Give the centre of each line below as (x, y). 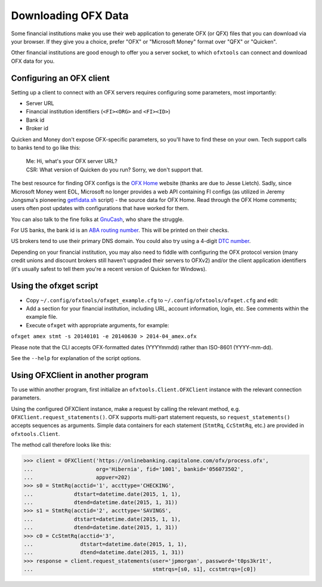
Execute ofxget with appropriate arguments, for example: (97, 325)
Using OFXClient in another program (80, 375)
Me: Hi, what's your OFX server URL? (72, 161)
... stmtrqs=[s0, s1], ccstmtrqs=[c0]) (140, 569)
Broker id (37, 128)
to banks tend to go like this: (46, 147)
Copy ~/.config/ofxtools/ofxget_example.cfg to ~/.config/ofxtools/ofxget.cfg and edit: (152, 300)
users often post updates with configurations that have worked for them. (100, 208)
